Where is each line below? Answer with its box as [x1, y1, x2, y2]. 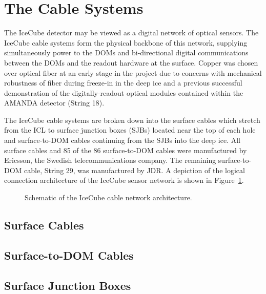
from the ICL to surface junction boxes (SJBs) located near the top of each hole [4, 124, 256, 135]
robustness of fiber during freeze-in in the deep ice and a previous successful [4, 77, 242, 88]
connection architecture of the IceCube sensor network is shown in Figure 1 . [4, 175, 244, 185]
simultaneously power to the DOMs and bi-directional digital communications [4, 47, 249, 58]
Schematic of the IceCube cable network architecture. [25, 192, 192, 203]
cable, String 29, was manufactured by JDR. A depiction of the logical [24, 164, 245, 175]
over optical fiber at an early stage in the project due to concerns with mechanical [4, 67, 262, 78]
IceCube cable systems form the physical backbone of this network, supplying [4, 37, 248, 48]
